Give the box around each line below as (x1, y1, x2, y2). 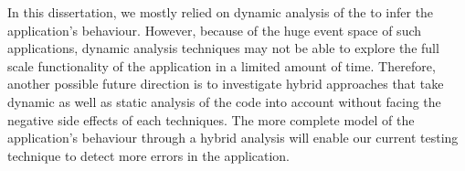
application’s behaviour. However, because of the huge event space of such (7, 20, 422, 39)
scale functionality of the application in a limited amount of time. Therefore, (7, 56, 436, 75)
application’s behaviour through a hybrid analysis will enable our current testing (7, 128, 459, 147)
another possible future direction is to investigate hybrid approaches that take (7, 74, 444, 93)
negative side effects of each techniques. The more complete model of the (7, 110, 415, 129)
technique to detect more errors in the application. (7, 145, 291, 165)
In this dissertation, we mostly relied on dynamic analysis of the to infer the (7, 3, 434, 21)
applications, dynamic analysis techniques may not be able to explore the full (7, 38, 439, 58)
